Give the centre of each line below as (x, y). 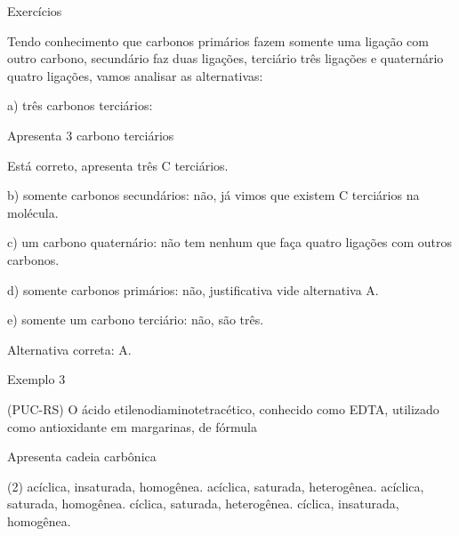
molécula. (33, 212)
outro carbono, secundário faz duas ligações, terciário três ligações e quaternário (225, 58)
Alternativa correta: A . (69, 349)
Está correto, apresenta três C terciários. (118, 165)
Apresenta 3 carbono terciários (91, 135)
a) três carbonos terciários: (80, 105)
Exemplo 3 (36, 379)
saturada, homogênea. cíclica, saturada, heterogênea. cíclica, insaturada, (203, 504)
